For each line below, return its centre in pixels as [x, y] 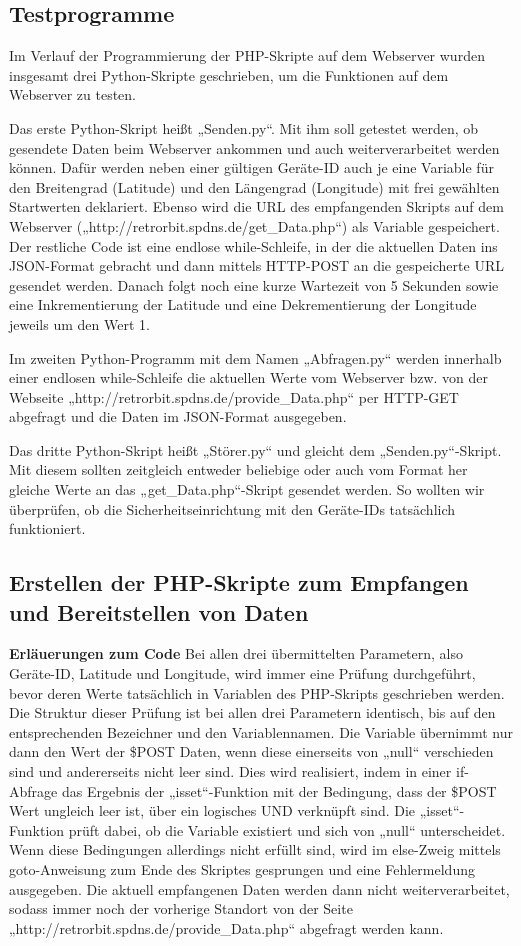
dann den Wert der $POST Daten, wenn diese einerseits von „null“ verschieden [251, 751]
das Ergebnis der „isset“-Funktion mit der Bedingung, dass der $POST [279, 790]
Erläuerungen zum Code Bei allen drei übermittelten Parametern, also [236, 653]
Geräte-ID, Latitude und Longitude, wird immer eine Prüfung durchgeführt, [242, 673]
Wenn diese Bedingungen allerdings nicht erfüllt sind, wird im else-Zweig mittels [255, 849]
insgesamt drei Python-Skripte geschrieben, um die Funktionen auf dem [229, 74]
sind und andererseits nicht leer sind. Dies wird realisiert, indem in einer [230, 771]
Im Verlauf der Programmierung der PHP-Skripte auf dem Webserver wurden [247, 55]
